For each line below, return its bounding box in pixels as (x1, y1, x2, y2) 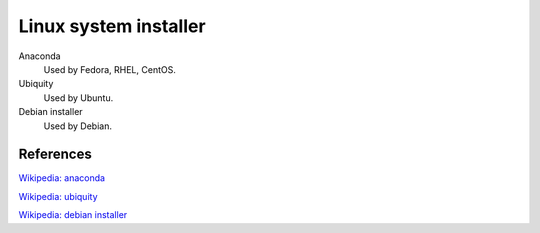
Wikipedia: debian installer (18, 209, 128, 221)
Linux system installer (18, 15, 206, 37)
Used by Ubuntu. (43, 91, 114, 104)
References (18, 146, 92, 163)
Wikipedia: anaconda (18, 172, 105, 184)
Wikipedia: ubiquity (18, 190, 98, 202)
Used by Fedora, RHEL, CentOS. (43, 63, 177, 75)
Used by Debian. (43, 120, 112, 132)
